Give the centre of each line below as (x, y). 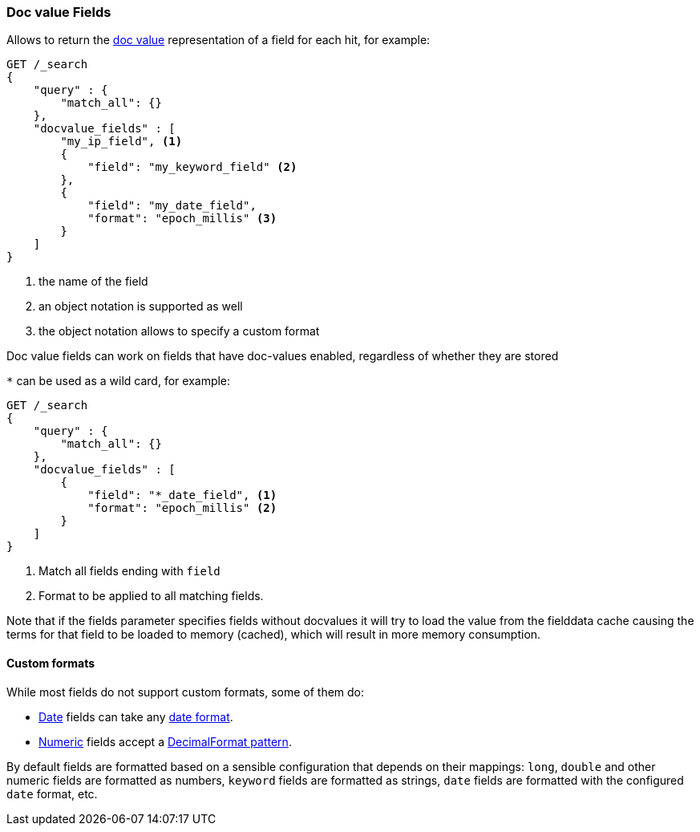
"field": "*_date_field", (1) (182, 495)
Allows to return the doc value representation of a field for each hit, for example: (218, 40)
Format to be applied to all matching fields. (151, 596)
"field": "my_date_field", (172, 206)
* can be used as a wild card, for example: (119, 381)
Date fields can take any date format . (136, 716)
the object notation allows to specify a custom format (179, 331)
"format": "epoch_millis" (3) (182, 219)
